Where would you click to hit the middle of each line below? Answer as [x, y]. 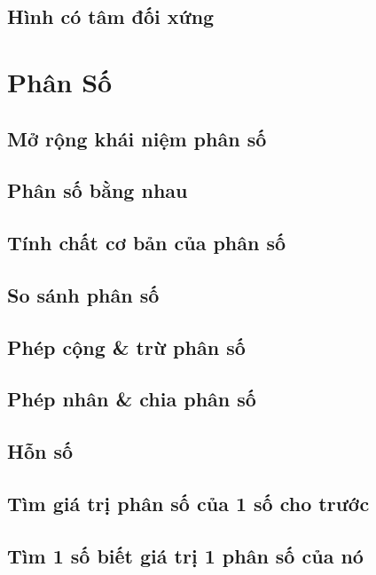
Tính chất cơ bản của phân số [147, 243]
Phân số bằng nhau [98, 190]
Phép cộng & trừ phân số [126, 347]
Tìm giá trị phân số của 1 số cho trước [188, 504]
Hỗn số [40, 451]
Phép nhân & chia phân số [132, 399]
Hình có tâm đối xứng [111, 16]
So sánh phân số [83, 294]
